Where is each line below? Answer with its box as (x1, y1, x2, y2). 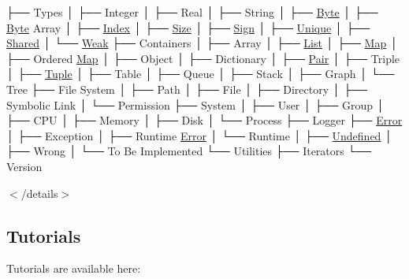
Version (6, 158, 43, 174)
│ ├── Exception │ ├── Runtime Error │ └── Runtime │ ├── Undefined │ (6, 127, 392, 143)
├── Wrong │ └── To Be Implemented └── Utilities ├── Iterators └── (6, 143, 372, 159)
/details (20, 184, 58, 201)
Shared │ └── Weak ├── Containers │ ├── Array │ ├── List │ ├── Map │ (6, 35, 398, 51)
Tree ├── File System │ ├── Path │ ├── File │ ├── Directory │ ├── (6, 80, 368, 97)
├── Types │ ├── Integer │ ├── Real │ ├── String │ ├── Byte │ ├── (6, 4, 378, 20)
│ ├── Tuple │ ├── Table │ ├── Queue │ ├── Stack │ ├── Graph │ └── (6, 65, 395, 82)
